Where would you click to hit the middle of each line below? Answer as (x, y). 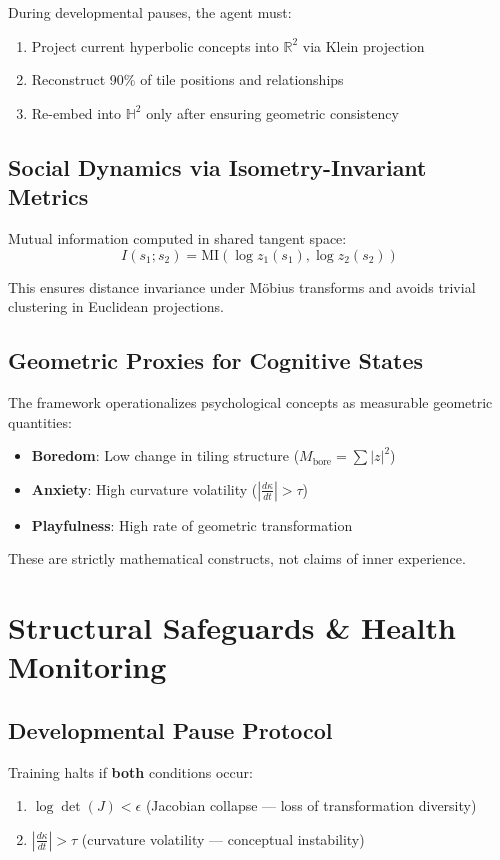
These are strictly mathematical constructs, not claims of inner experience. (237, 558)
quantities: (40, 421)
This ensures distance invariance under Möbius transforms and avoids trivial (242, 286)
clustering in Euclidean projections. (116, 306)
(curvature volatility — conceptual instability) (223, 838)
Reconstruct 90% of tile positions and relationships (187, 79)
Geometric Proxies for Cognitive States (216, 360)
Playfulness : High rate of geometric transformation (192, 524)
